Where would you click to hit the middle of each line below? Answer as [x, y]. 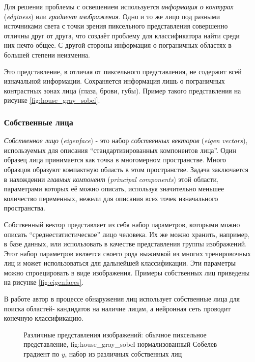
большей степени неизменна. [47, 54]
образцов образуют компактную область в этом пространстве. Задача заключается [126, 169]
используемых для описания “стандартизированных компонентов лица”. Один [120, 150]
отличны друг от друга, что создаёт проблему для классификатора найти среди [122, 35]
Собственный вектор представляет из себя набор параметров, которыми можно [122, 224]
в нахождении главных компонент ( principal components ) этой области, [111, 179]
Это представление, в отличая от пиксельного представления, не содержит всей [123, 71]
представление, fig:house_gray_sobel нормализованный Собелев [120, 344]
